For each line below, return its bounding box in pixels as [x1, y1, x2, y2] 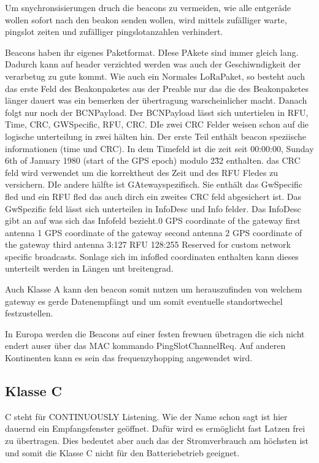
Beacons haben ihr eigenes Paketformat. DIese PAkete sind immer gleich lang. [5, 45, 299, 58]
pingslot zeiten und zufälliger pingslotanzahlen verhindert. [5, 25, 223, 38]
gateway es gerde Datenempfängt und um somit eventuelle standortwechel [5, 294, 283, 307]
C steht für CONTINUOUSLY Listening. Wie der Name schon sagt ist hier [5, 410, 288, 423]
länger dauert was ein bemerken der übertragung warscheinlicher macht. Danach [5, 94, 307, 107]
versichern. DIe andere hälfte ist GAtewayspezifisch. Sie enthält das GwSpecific [5, 178, 303, 191]
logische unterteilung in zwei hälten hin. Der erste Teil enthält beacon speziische [5, 129, 306, 142]
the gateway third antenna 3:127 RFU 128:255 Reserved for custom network [5, 238, 291, 251]
